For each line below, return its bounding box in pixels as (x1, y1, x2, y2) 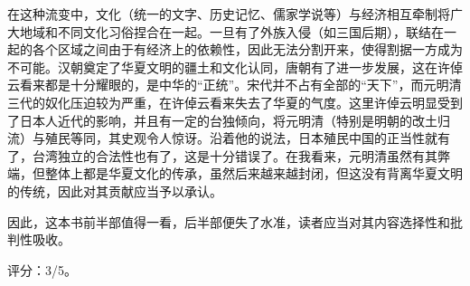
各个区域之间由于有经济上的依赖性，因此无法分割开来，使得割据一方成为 (32, 40, 463, 59)
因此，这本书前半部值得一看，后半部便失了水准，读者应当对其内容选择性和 (7, 212, 450, 231)
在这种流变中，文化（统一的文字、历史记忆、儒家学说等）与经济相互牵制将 (7, 5, 450, 23)
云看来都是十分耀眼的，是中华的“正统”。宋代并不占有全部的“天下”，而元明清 (7, 75, 462, 94)
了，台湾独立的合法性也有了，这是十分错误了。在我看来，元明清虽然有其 (7, 146, 437, 165)
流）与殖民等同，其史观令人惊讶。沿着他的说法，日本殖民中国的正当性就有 (7, 129, 450, 148)
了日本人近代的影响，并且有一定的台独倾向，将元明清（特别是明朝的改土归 (7, 110, 450, 129)
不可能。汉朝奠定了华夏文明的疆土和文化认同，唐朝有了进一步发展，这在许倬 (7, 57, 463, 76)
